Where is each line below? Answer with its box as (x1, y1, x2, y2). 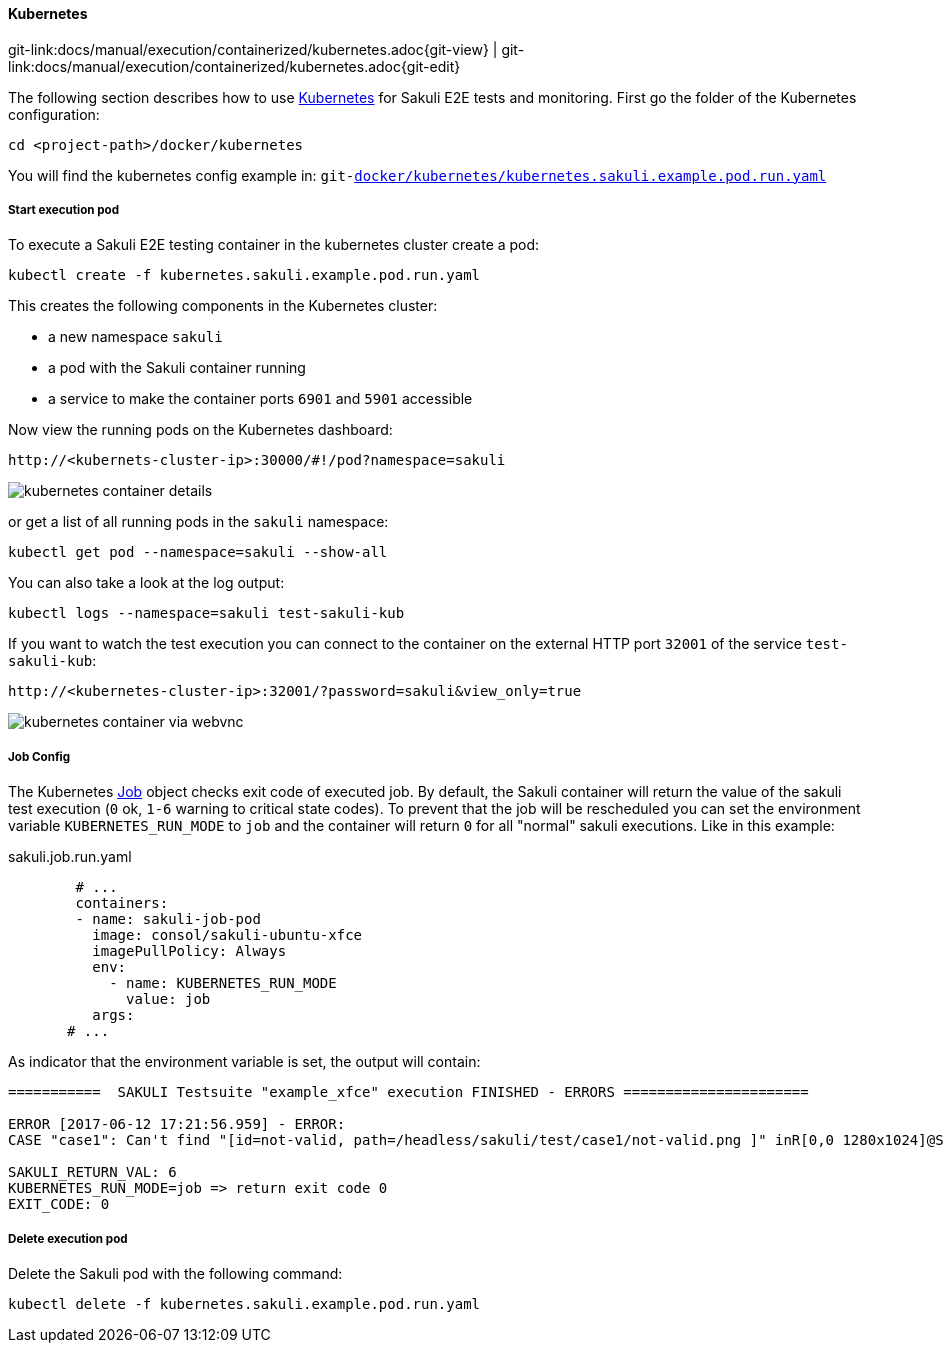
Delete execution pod (8, 1231, 128, 1246)
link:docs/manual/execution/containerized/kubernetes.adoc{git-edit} (8, 57, 461, 75)
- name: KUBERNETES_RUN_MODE (109, 975, 337, 992)
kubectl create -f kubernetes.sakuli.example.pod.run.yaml (8, 267, 481, 284)
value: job (126, 991, 211, 1008)
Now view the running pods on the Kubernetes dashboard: (8, 421, 393, 439)
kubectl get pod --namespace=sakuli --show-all (8, 544, 388, 561)
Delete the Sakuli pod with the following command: (8, 1264, 343, 1282)
